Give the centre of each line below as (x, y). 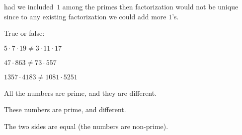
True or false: (24, 33)
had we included (29, 6)
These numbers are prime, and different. (65, 109)
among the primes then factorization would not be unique (150, 6)
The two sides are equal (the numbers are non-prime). (86, 126)
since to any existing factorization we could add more (85, 16)
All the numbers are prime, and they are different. (81, 93)
